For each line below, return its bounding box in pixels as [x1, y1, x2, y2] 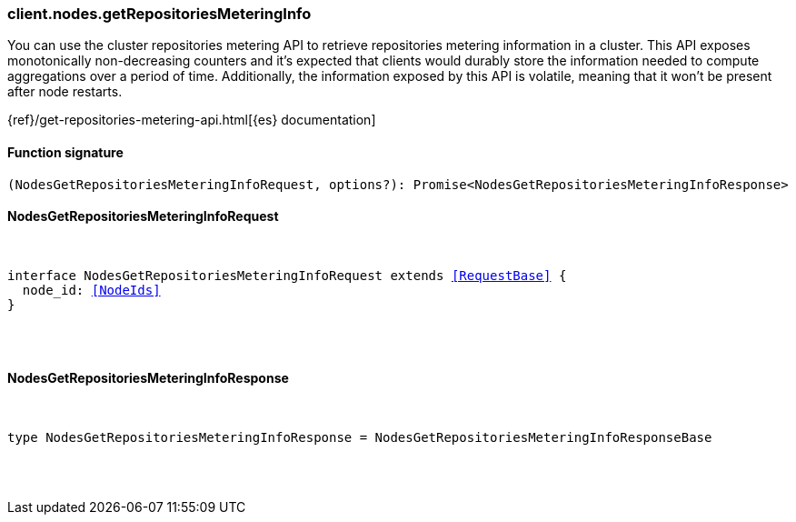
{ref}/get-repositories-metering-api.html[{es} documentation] [7, 112, 376, 128]
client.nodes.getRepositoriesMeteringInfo [7, 5, 312, 23]
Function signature [7, 144, 124, 160]
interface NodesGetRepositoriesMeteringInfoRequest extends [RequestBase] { [7, 267, 567, 283]
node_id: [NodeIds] [22, 282, 161, 297]
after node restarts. [7, 84, 123, 100]
